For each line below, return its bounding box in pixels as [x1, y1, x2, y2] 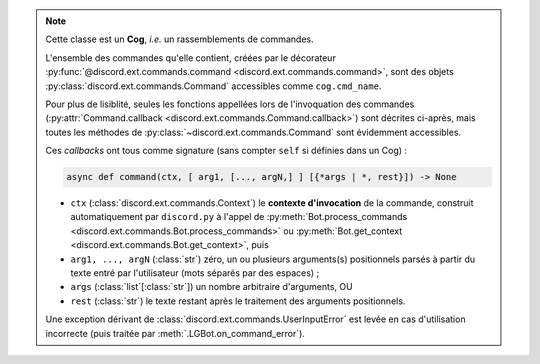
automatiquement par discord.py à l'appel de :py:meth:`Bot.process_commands [70, 211, 408, 223]
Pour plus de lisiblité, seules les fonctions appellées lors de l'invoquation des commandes [45, 98, 415, 110]
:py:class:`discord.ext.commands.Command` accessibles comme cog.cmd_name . [45, 80, 382, 92]
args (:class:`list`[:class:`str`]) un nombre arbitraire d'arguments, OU [70, 281, 354, 293]
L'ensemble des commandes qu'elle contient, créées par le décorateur [45, 51, 337, 64]
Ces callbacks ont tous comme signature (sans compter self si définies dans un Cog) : [45, 145, 408, 157]
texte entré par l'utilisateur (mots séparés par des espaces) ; [70, 267, 320, 279]
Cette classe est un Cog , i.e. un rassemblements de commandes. [45, 33, 314, 45]
